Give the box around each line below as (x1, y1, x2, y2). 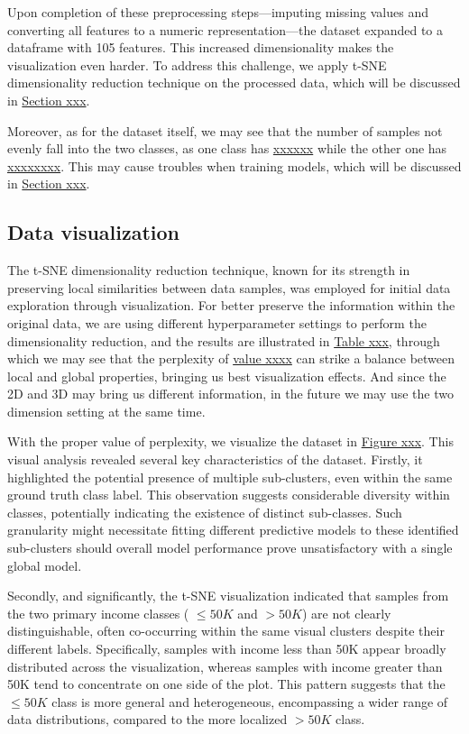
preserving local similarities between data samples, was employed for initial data (7, 278, 451, 297)
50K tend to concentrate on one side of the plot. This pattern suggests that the (7, 674, 446, 693)
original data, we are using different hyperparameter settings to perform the (7, 313, 427, 332)
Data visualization (7, 218, 180, 246)
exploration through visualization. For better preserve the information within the (7, 296, 455, 315)
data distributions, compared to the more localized (7, 710, 288, 729)
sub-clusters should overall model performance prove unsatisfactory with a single (7, 538, 453, 557)
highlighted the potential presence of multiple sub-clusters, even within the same (7, 467, 453, 486)
